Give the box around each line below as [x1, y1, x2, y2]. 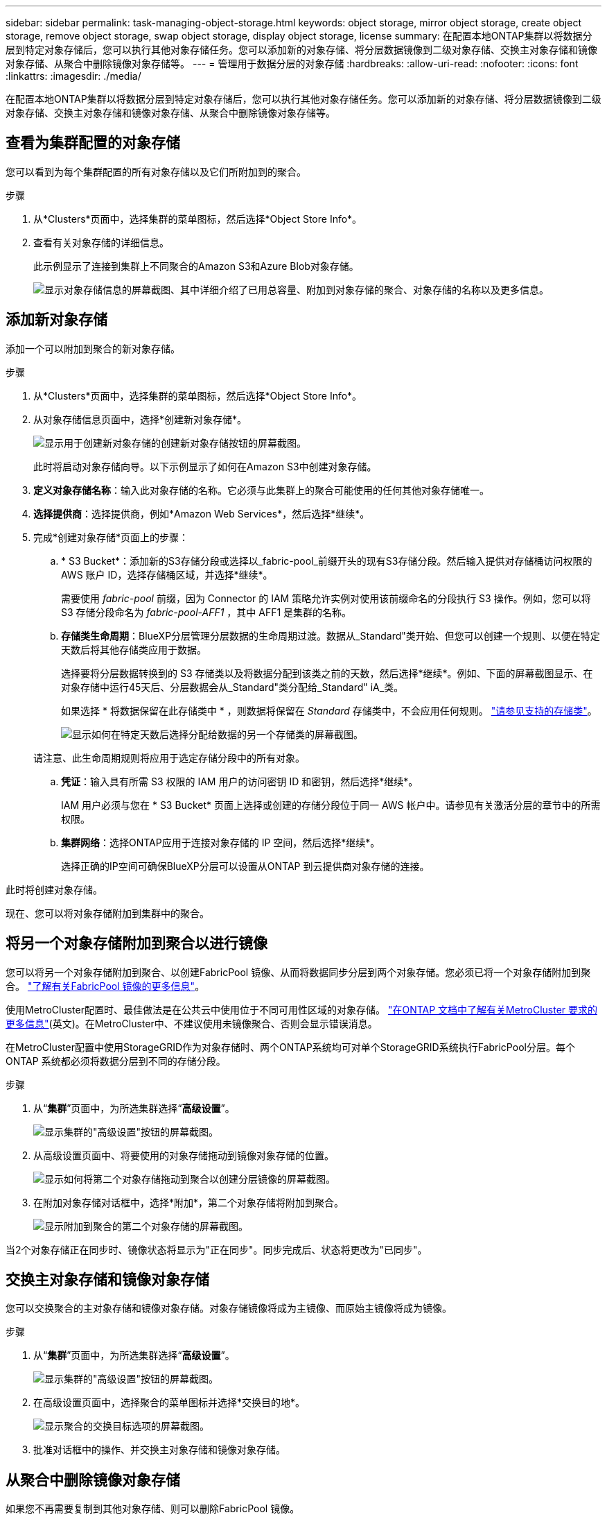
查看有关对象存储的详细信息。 [33, 236, 169, 248]
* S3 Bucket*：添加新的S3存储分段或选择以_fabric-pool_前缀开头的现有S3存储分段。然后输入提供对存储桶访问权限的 [61, 554, 592, 567]
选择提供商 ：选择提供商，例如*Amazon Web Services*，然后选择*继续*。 [33, 507, 370, 520]
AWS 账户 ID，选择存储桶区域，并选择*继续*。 [61, 568, 273, 581]
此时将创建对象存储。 [6, 883, 103, 896]
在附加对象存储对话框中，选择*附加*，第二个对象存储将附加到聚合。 [33, 1196, 344, 1208]
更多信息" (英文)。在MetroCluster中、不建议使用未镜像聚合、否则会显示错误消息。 [6, 1017, 378, 1029]
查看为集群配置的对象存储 [6, 134, 180, 152]
